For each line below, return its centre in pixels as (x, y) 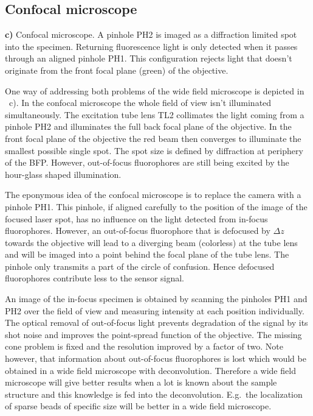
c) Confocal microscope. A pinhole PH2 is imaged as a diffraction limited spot (151, 34)
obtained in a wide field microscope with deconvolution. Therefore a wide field (150, 370)
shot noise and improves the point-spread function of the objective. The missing (153, 334)
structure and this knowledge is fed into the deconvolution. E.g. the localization (154, 394)
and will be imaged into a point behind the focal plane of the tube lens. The (147, 254)
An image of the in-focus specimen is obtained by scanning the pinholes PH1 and (156, 299)
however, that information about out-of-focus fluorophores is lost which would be (156, 358)
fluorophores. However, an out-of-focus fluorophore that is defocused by (138, 231)
